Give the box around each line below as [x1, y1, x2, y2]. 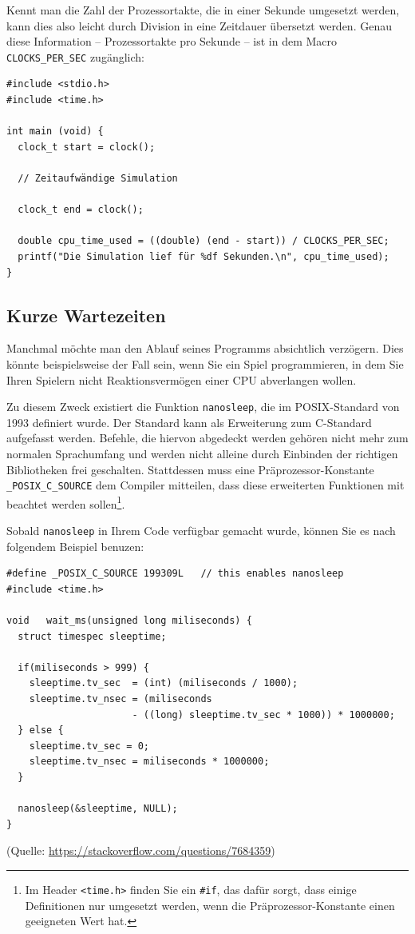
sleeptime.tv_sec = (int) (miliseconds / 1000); [29, 677, 298, 689]
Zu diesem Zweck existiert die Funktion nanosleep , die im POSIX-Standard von [6, 398, 400, 415]
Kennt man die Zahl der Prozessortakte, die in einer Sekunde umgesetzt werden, [6, 2, 400, 18]
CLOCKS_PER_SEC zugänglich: [6, 48, 144, 65]
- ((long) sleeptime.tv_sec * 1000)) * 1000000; [132, 708, 395, 720]
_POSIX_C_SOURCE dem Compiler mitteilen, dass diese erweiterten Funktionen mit [6, 477, 405, 493]
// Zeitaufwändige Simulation [18, 173, 178, 184]
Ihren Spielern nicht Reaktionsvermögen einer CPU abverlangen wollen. [6, 371, 357, 388]
